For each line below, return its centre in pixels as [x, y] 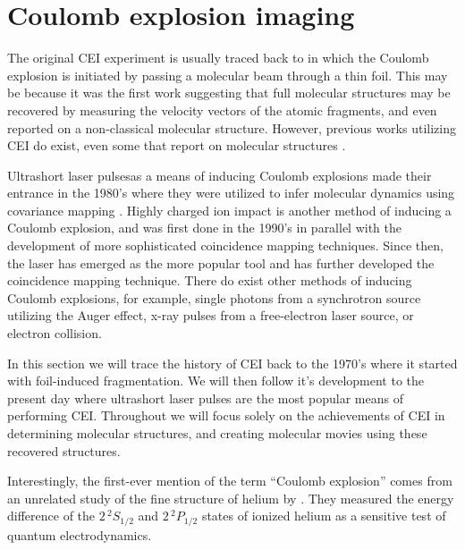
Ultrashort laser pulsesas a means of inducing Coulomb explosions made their [220, 175]
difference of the [51, 516]
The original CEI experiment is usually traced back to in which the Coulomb [218, 58]
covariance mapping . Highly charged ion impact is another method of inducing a [229, 210]
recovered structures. [64, 450]
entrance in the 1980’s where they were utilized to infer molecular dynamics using [231, 193]
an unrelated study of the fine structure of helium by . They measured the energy [231, 498]
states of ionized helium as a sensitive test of [324, 516]
